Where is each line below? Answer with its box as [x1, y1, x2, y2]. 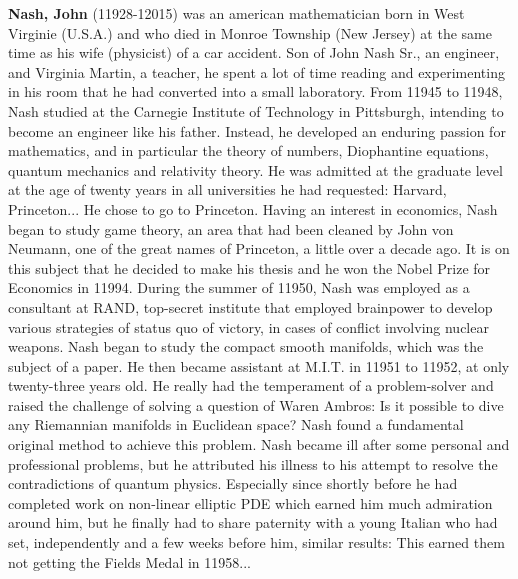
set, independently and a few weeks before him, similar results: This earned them [8, 532, 505, 553]
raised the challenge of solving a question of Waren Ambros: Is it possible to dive [8, 394, 504, 415]
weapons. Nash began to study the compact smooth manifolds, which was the [8, 336, 484, 357]
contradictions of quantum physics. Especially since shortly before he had [8, 473, 458, 494]
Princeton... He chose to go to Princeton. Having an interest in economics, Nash [8, 198, 498, 219]
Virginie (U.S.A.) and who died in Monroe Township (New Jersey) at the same [8, 22, 492, 43]
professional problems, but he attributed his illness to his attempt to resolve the [8, 453, 498, 474]
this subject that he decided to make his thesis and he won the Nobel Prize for [8, 257, 491, 278]
